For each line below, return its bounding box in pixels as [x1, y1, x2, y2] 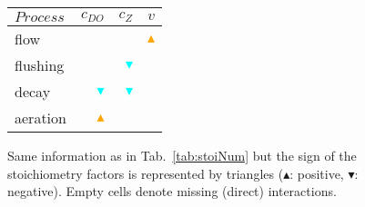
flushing [15, 54, 65, 75]
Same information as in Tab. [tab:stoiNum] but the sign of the [7, 146, 357, 164]
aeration [15, 107, 66, 128]
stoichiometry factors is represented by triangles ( [7, 163, 284, 182]
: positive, [289, 163, 344, 182]
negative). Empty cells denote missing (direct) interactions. [7, 182, 337, 201]
